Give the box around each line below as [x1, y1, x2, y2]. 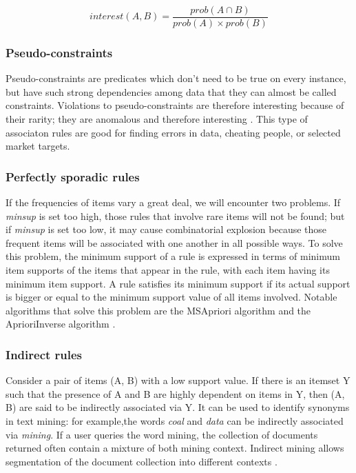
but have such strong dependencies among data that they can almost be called [6, 84, 337, 99]
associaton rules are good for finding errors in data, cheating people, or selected [6, 125, 341, 139]
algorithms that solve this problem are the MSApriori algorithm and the [6, 303, 311, 317]
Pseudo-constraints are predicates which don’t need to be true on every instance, [6, 71, 346, 85]
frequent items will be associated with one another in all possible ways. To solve [6, 235, 343, 250]
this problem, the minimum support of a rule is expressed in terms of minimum [6, 249, 340, 263]
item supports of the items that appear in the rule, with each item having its [6, 263, 330, 277]
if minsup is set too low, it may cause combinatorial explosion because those [6, 222, 327, 236]
